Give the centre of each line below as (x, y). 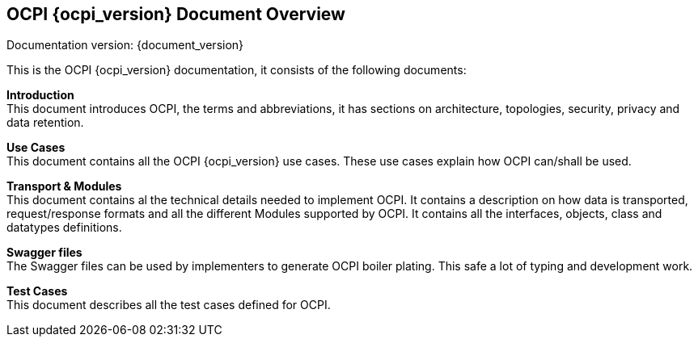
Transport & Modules (64, 186)
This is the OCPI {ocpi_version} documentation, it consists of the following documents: (237, 70)
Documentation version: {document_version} (125, 45)
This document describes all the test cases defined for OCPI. (169, 305)
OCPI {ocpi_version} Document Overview (176, 14)
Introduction (40, 95)
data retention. (45, 123)
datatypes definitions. (64, 228)
